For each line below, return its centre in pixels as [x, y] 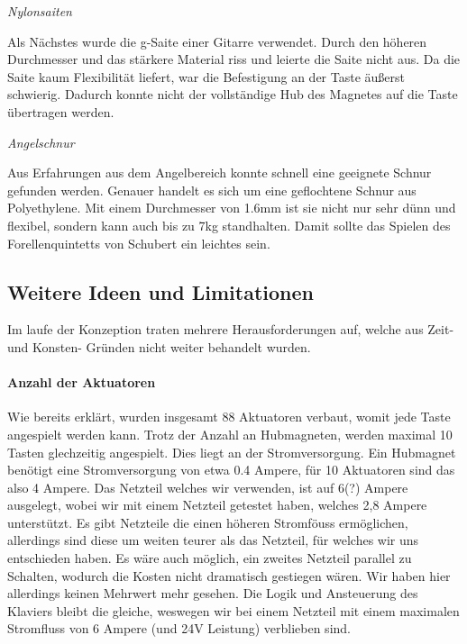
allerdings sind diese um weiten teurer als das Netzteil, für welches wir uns [213, 540]
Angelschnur [41, 142]
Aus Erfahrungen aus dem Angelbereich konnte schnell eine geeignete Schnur [220, 172]
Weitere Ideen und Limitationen [160, 291]
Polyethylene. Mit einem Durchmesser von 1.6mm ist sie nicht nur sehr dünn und [232, 208]
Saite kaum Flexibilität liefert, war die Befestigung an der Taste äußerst [206, 76]
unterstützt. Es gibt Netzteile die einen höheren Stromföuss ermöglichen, [208, 522]
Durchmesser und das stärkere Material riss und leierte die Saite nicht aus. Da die [234, 59]
